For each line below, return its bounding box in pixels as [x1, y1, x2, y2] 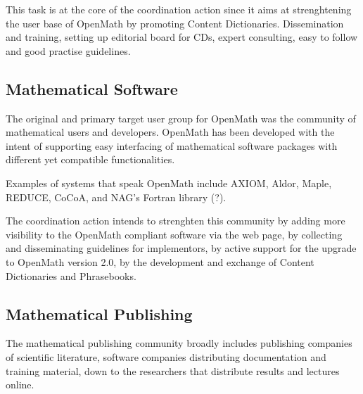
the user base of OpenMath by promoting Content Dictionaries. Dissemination [6, 15, 344, 30]
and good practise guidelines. [6, 43, 131, 58]
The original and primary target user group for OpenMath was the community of [6, 110, 356, 125]
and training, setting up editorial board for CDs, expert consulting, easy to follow [6, 30, 358, 44]
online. [6, 377, 34, 392]
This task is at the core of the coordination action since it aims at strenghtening [6, 2, 352, 16]
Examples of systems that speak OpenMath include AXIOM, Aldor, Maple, [6, 175, 332, 190]
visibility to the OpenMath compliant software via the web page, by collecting [6, 227, 343, 241]
